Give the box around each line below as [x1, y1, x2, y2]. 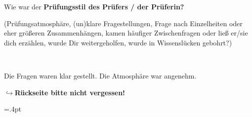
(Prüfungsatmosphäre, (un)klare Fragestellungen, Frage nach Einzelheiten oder [4, 18, 243, 28]
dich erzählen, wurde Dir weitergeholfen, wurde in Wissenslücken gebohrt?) [4, 37, 232, 47]
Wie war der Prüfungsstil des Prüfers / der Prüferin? [4, 1, 184, 11]
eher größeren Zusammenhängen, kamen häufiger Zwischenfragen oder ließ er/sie [4, 28, 248, 38]
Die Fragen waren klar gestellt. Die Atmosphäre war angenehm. [4, 70, 197, 80]
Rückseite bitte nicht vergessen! [14, 87, 126, 97]
